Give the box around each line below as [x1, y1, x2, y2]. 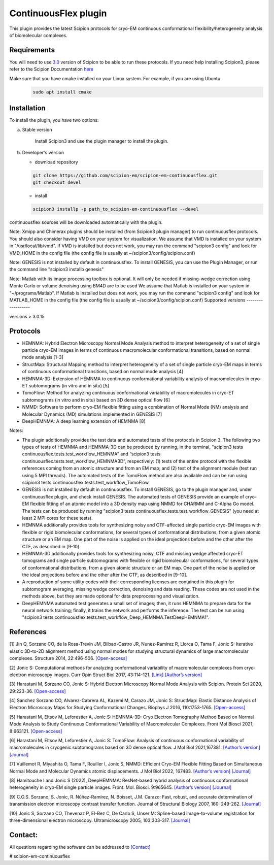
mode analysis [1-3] [22, 354, 63, 360]
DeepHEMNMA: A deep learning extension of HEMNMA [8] [22, 418, 146, 424]
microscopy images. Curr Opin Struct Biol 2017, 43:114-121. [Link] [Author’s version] [27, 672, 202, 678]
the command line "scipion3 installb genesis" [9, 267, 104, 273]
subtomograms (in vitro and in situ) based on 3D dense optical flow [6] [22, 396, 170, 403]
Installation [9, 104, 46, 113]
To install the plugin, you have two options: [9, 117, 99, 123]
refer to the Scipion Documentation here [9, 66, 94, 72]
